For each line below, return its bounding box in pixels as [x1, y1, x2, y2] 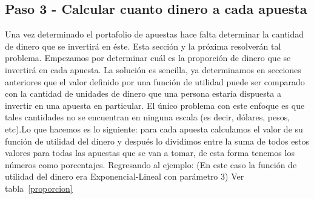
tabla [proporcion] [5, 181, 73, 194]
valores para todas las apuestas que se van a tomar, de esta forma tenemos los [5, 146, 295, 159]
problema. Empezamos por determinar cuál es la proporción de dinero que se [5, 51, 291, 64]
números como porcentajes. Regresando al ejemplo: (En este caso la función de [5, 158, 297, 171]
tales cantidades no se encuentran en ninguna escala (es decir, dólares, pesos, [5, 111, 290, 123]
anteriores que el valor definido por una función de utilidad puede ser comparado [5, 75, 305, 88]
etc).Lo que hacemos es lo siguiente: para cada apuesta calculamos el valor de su [5, 122, 303, 135]
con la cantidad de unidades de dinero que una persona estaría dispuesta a [5, 87, 281, 100]
